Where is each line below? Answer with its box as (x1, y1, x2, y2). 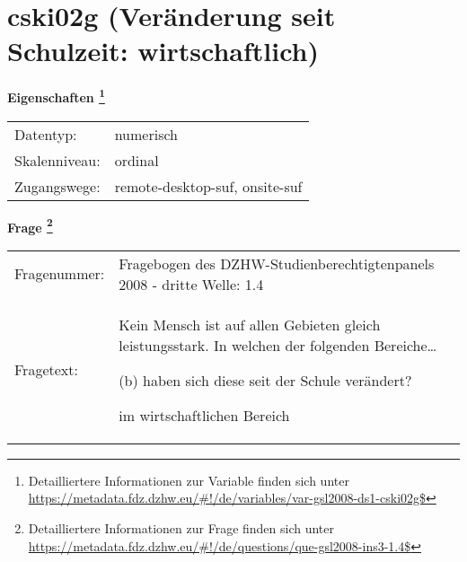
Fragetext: (14, 359, 78, 381)
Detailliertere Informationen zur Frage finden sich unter (28, 519, 335, 537)
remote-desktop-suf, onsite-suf (114, 175, 303, 197)
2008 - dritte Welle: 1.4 (119, 273, 264, 294)
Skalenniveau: (14, 149, 101, 171)
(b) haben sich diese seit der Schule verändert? (119, 369, 412, 391)
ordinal (114, 149, 159, 171)
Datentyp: (14, 123, 77, 145)
